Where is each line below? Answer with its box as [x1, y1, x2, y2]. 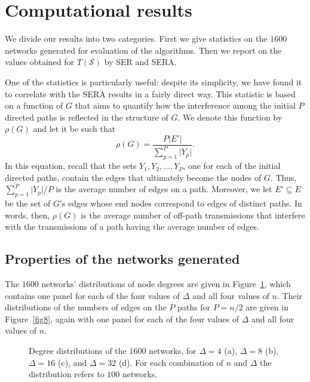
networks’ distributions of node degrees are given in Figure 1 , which [41, 278, 291, 290]
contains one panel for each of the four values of [5, 289, 180, 301]
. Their [277, 289, 303, 301]
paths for [177, 301, 210, 313]
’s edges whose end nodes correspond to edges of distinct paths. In [59, 197, 302, 210]
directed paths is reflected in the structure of [5, 110, 168, 123]
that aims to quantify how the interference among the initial [75, 99, 296, 112]
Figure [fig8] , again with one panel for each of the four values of [5, 312, 240, 325]
